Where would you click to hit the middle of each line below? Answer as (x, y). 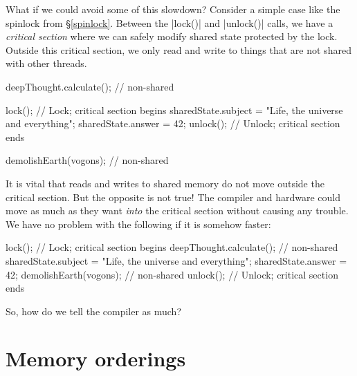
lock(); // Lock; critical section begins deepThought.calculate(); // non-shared (172, 247)
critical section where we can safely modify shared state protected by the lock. (172, 36)
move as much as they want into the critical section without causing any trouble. (177, 210)
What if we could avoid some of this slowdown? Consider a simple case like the (173, 9)
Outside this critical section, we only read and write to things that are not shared (178, 49)
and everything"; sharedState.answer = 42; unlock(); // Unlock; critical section (173, 123)
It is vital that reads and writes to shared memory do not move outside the (165, 183)
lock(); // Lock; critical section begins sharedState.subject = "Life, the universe (174, 110)
